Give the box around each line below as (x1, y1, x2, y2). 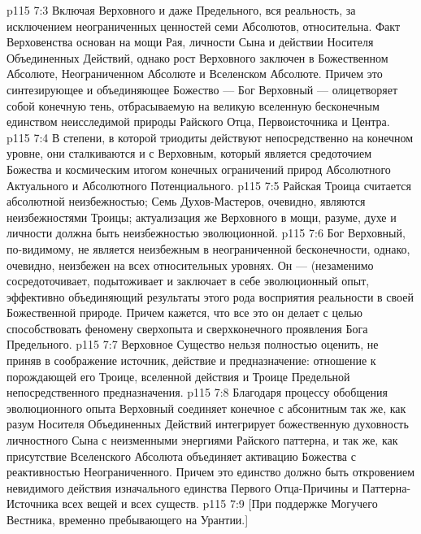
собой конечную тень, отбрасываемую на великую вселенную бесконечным (7, 97, 380, 114)
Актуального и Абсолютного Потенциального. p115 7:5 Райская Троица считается (7, 176, 411, 193)
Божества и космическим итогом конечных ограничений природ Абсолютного (7, 160, 391, 177)
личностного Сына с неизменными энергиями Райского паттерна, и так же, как (7, 432, 398, 449)
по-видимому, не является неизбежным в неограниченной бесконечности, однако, (7, 240, 410, 257)
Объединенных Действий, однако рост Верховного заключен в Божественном (7, 49, 388, 66)
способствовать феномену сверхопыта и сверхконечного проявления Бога (7, 319, 368, 336)
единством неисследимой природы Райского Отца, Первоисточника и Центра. (7, 113, 390, 130)
